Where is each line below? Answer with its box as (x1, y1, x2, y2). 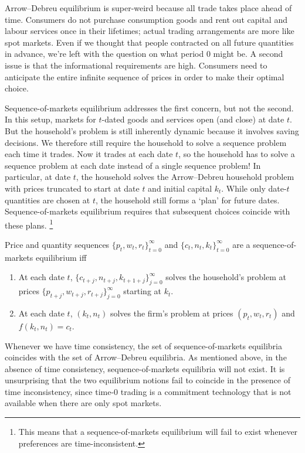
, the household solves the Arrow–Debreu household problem (76, 171, 294, 183)
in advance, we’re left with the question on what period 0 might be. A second (5, 47, 283, 60)
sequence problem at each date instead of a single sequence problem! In (5, 159, 261, 171)
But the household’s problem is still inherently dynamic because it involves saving (5, 124, 299, 137)
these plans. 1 (5, 217, 53, 231)
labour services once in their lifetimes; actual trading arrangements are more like (5, 25, 294, 37)
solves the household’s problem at (165, 271, 286, 283)
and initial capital (148, 182, 212, 194)
